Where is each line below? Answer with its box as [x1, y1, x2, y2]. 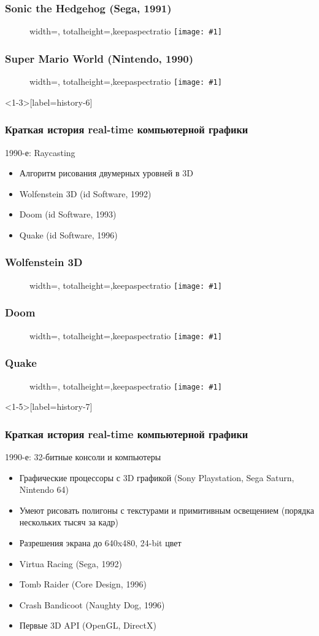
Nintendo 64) [19, 483, 69, 496]
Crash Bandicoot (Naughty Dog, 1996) [19, 598, 165, 611]
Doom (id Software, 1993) [19, 208, 117, 221]
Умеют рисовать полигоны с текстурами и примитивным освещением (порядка [19, 503, 314, 516]
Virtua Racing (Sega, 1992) [19, 557, 122, 570]
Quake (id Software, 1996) [19, 228, 118, 241]
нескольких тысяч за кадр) [19, 516, 118, 528]
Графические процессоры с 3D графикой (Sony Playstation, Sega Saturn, [19, 471, 294, 484]
